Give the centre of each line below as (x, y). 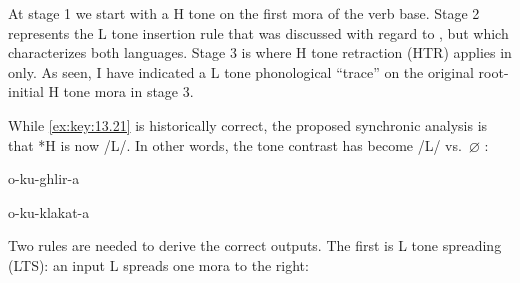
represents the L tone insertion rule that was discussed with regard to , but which (258, 32)
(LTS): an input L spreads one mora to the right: (158, 264)
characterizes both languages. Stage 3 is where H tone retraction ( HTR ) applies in (260, 52)
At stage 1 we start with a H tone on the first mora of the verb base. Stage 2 (244, 13)
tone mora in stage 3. (128, 91)
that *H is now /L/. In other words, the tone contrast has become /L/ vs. (235, 144)
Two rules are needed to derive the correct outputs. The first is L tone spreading (255, 245)
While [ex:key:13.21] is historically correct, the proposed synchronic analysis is (248, 124)
